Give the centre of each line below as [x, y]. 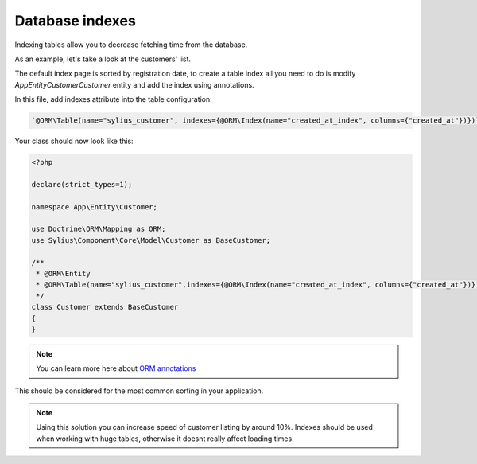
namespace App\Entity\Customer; [95, 207]
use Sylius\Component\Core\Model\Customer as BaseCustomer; [151, 240]
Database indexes [76, 21]
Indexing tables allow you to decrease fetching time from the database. [131, 45]
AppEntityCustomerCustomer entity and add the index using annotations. [134, 84]
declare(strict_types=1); [82, 184]
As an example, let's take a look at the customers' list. [103, 59]
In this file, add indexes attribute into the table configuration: [113, 99]
